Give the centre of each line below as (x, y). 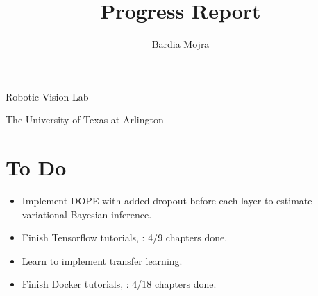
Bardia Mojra (181, 44)
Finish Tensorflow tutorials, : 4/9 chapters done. (125, 237)
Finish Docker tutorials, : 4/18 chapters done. (119, 284)
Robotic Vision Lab (47, 96)
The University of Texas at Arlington (85, 120)
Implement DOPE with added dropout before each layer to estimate (167, 201)
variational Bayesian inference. (87, 214)
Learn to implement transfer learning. (102, 260)
